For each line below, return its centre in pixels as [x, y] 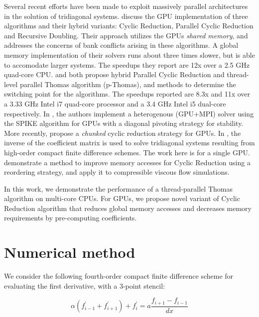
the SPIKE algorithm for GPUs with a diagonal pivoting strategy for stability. [124, 123]
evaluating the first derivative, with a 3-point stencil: [85, 285]
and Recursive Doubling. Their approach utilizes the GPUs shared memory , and [126, 35]
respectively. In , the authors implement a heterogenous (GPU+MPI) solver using [129, 113]
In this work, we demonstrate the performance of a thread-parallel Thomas [118, 188]
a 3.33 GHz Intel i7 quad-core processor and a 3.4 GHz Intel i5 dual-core [115, 103]
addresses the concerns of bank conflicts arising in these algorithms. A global [121, 45]
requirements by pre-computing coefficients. [70, 218]
